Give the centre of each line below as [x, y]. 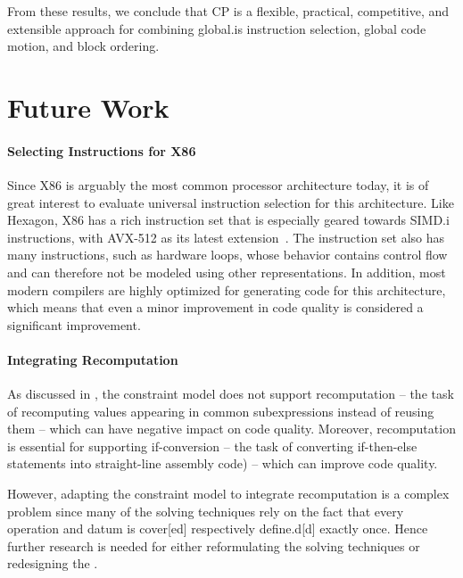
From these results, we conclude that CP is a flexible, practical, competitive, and [228, 11]
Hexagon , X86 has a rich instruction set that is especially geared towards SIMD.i [228, 220]
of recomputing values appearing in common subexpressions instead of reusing [221, 411]
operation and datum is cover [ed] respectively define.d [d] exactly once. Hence [218, 528]
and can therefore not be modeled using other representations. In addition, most [227, 272]
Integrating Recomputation [93, 359]
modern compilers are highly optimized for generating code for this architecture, [227, 289]
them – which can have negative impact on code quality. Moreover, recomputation [231, 429]
